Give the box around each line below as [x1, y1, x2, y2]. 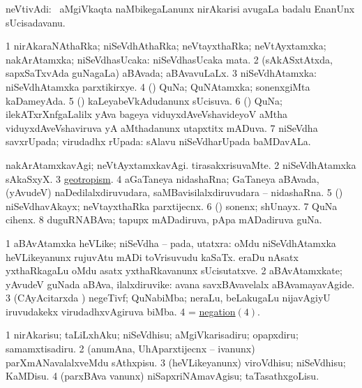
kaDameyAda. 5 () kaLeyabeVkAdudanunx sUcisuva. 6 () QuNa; [6, 93, 282, 107]
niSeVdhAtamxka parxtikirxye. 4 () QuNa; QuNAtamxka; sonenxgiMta [6, 79, 310, 94]
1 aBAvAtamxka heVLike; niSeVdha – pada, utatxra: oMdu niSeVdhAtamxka [6, 235, 336, 250]
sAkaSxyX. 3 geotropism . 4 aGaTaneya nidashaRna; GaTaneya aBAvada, [6, 171, 319, 186]
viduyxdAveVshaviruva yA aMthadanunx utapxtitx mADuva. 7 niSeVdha [6, 120, 318, 135]
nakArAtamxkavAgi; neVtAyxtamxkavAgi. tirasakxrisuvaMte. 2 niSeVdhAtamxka [6, 157, 356, 172]
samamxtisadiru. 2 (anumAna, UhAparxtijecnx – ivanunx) [6, 341, 255, 356]
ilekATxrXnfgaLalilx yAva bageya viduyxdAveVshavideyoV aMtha [6, 107, 288, 121]
